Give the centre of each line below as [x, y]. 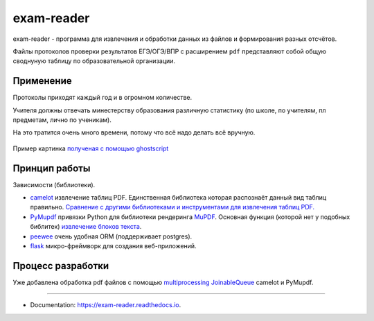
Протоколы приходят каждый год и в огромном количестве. [103, 98]
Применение [42, 81]
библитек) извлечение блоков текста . [86, 227]
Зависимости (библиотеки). [54, 184]
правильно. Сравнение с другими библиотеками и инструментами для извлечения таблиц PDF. [172, 207]
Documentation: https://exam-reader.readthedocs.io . [106, 305]
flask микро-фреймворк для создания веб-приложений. [113, 246]
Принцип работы [52, 168]
